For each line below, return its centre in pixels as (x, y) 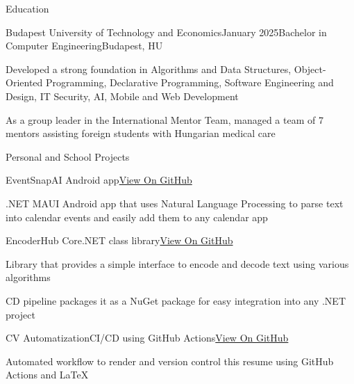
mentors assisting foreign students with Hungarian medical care (141, 133)
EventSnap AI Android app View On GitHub (99, 180)
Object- (310, 69)
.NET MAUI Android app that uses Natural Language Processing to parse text (175, 203)
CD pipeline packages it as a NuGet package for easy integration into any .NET (176, 300)
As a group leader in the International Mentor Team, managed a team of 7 (165, 119)
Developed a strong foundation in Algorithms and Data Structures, (149, 69)
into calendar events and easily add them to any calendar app (137, 217)
